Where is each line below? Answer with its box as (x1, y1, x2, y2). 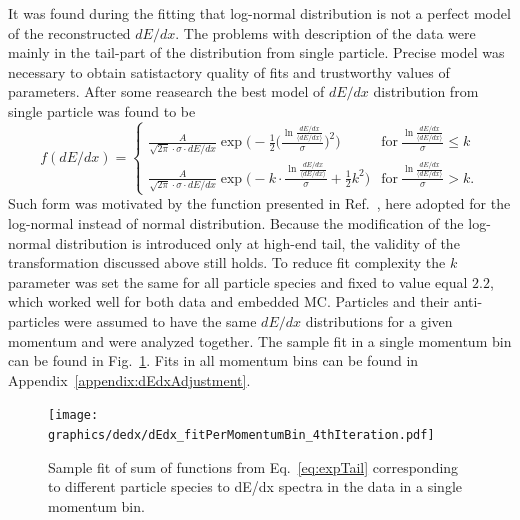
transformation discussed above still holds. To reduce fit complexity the (8, 252, 446, 273)
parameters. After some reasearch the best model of (8, 81, 325, 102)
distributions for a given (305, 311, 453, 332)
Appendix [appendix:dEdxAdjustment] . (8, 369, 251, 390)
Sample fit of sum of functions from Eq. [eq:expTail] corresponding (48, 456, 459, 477)
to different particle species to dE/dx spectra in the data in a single (48, 476, 462, 497)
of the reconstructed (8, 22, 131, 43)
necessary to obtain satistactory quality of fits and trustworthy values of (8, 61, 450, 82)
